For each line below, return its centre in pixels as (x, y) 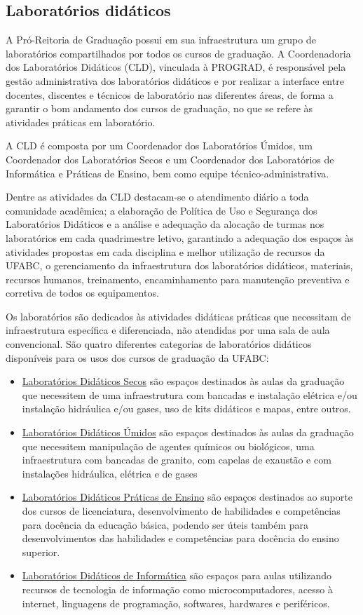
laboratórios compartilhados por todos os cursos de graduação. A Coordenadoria (178, 53)
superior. (41, 552)
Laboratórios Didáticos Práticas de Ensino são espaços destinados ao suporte (187, 497)
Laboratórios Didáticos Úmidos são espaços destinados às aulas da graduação (188, 432)
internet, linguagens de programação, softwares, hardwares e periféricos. (176, 603)
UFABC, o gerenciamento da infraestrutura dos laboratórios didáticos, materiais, (179, 265)
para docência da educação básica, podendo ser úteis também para (165, 524)
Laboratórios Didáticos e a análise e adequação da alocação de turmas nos (165, 224)
